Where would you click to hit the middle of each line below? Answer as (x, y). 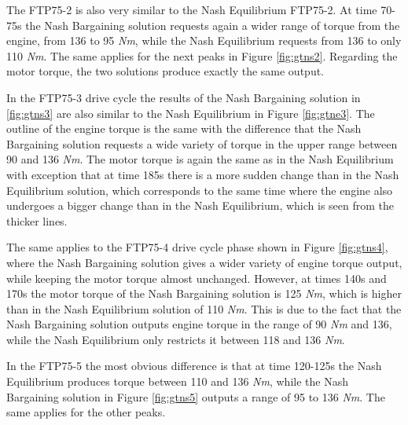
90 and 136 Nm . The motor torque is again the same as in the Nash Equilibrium (200, 159)
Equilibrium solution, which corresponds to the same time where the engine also (200, 190)
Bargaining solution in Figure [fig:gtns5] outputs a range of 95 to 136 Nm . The (196, 396)
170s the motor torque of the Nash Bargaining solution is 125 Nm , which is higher (204, 293)
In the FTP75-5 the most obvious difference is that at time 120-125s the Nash (194, 366)
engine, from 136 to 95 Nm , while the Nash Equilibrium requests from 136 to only (204, 40)
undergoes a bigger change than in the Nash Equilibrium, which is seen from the (200, 205)
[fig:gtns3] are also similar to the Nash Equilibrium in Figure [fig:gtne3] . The (191, 113)
